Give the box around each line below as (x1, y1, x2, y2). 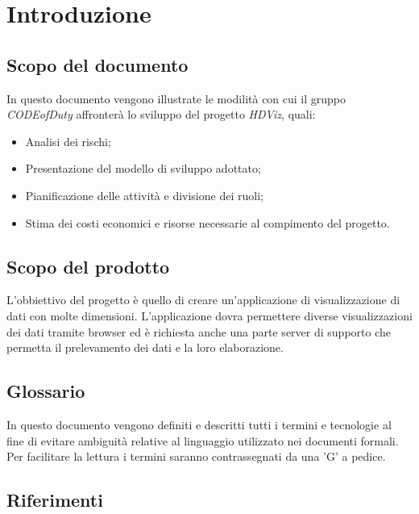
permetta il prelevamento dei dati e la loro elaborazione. (6, 339, 284, 356)
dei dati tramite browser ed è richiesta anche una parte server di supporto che (6, 323, 391, 340)
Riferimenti (6, 487, 103, 512)
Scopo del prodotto (6, 253, 170, 278)
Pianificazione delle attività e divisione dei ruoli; (25, 186, 263, 203)
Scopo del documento (6, 52, 189, 77)
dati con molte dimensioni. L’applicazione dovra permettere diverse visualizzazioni (6, 307, 413, 324)
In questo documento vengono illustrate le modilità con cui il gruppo (6, 90, 346, 107)
